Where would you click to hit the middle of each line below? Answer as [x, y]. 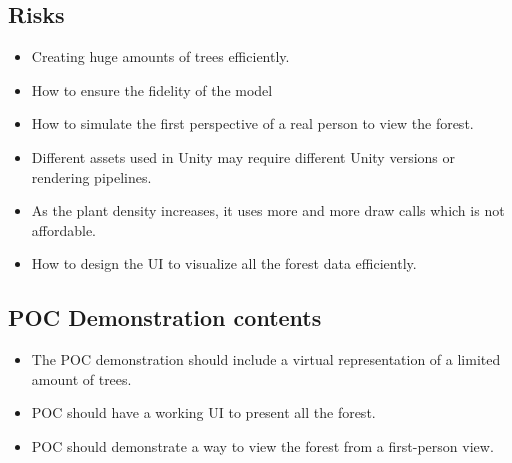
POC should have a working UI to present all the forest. [203, 412]
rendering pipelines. [91, 176]
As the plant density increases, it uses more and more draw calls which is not [268, 210]
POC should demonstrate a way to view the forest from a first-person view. [262, 445]
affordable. [64, 229]
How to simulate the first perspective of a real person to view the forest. [252, 123]
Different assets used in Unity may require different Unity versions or [243, 156]
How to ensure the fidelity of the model [152, 89]
